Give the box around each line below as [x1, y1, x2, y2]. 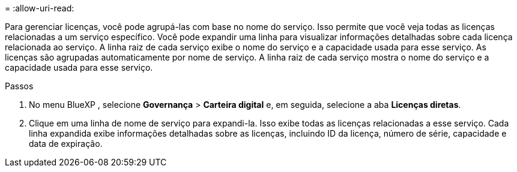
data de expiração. [29, 138, 103, 149]
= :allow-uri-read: [5, 3, 74, 13]
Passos [5, 81, 34, 91]
